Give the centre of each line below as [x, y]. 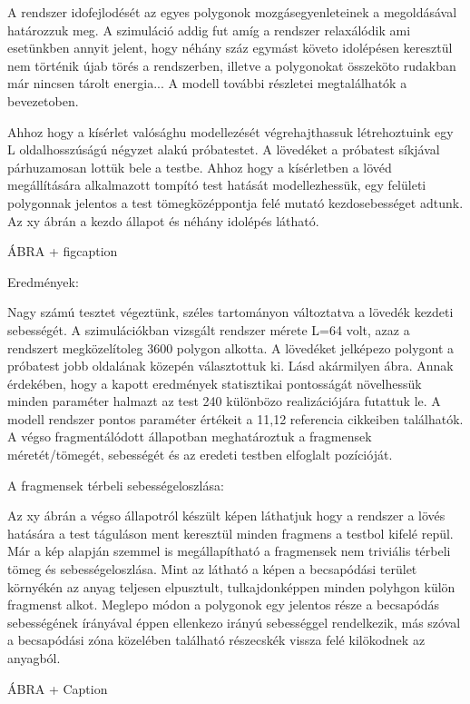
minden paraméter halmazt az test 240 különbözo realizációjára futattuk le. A [224, 401]
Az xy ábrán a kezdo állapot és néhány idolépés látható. [163, 220]
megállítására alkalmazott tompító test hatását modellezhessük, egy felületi [217, 185]
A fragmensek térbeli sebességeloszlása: [116, 485]
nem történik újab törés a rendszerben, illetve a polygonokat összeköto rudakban [232, 65]
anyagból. [34, 658]
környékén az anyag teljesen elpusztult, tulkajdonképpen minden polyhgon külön [231, 586]
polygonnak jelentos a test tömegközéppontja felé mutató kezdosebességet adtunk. [235, 202]
